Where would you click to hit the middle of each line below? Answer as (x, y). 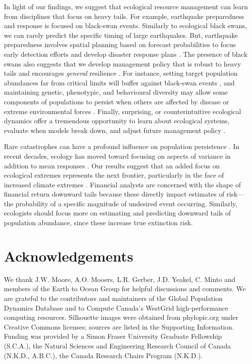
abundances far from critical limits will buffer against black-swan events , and (119, 82)
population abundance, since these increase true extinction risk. (98, 223)
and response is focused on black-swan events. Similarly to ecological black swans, (126, 25)
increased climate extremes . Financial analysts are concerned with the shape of (122, 184)
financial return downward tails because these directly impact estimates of (114, 194)
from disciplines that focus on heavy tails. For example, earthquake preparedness (124, 16)
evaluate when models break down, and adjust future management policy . (115, 130)
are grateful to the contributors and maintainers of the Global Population (113, 298)
